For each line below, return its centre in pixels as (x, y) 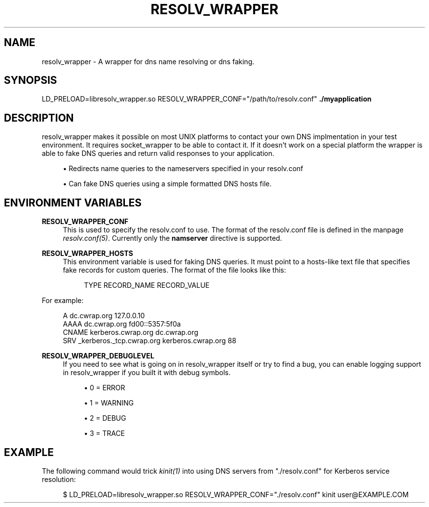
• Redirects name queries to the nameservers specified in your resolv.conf (183, 169)
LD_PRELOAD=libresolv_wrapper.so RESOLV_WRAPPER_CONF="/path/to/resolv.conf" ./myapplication (207, 99)
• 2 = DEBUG (105, 418)
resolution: (59, 479)
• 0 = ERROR (105, 388)
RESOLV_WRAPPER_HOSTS (87, 253)
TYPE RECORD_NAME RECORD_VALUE (147, 285)
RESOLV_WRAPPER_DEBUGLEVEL (98, 356)
